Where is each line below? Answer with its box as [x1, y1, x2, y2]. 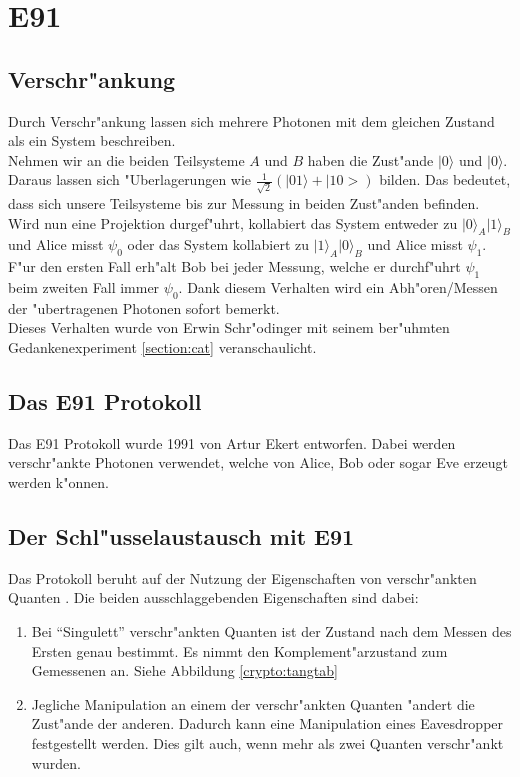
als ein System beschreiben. [8, 130, 176, 151]
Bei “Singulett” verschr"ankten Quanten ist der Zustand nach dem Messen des [31, 621, 512, 641]
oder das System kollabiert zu [127, 234, 310, 255]
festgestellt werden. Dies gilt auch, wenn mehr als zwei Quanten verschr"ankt [31, 732, 504, 753]
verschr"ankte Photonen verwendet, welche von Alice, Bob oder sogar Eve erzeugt [8, 452, 509, 473]
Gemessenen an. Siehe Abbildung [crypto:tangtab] [31, 660, 338, 681]
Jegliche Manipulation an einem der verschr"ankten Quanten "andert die [31, 693, 475, 714]
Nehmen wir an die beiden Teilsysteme [8, 149, 245, 170]
